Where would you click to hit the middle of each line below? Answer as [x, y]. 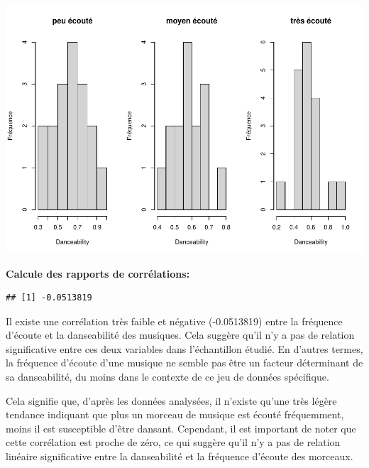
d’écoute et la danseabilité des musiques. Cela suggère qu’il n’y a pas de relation [180, 335]
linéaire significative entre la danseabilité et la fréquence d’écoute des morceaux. [180, 456]
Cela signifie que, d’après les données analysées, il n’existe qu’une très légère [171, 400]
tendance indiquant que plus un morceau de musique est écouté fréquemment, [175, 414]
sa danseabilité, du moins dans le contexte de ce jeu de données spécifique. [167, 377]
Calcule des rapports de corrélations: [98, 273]
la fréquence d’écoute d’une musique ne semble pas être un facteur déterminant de [184, 363]
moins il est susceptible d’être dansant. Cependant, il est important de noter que [181, 428]
